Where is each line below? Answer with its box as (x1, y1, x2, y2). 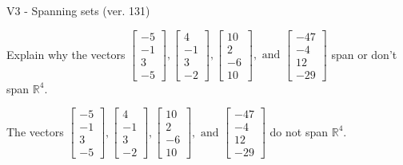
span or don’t (331, 45, 397, 62)
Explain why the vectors (6, 45, 126, 62)
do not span (269, 123, 329, 139)
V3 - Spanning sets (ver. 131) (6, 2, 150, 18)
